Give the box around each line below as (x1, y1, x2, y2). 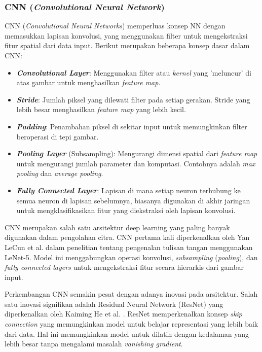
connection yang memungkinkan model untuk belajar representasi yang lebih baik (5, 319, 258, 329)
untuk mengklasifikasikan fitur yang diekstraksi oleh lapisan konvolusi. (16, 205, 236, 216)
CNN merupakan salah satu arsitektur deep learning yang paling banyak (5, 222, 230, 232)
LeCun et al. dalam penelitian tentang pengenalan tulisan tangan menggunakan (5, 241, 253, 252)
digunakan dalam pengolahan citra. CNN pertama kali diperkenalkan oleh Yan (5, 232, 250, 242)
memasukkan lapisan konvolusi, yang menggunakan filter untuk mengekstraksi (5, 30, 248, 41)
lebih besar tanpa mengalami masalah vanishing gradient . (5, 338, 183, 349)
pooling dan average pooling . (16, 168, 103, 179)
